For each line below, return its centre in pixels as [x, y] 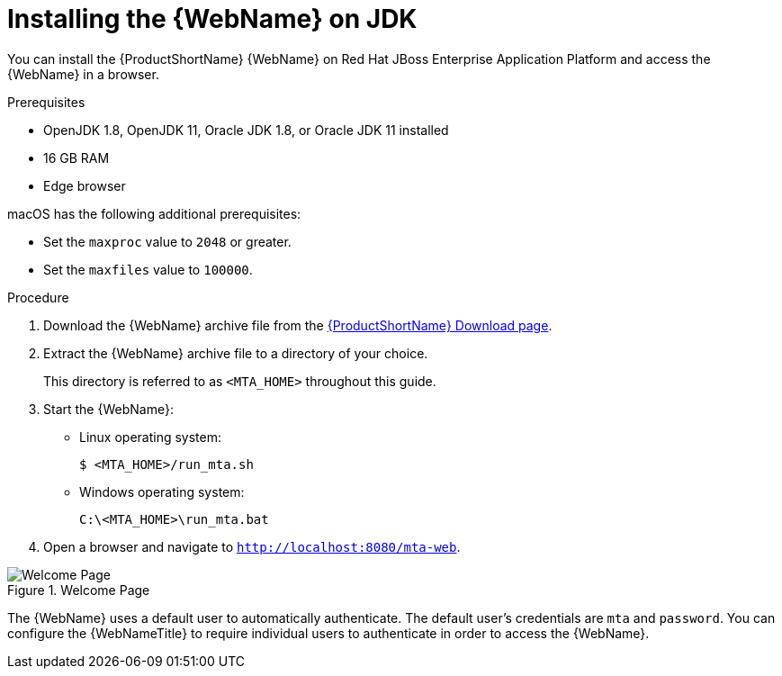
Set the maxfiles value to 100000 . [148, 269]
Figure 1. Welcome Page [79, 590]
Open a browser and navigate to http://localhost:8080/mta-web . [252, 546]
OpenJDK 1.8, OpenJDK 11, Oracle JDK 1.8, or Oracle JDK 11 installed [246, 130]
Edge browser [85, 185]
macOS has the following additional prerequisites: [154, 213]
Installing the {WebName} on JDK [212, 19]
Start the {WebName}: [108, 409]
